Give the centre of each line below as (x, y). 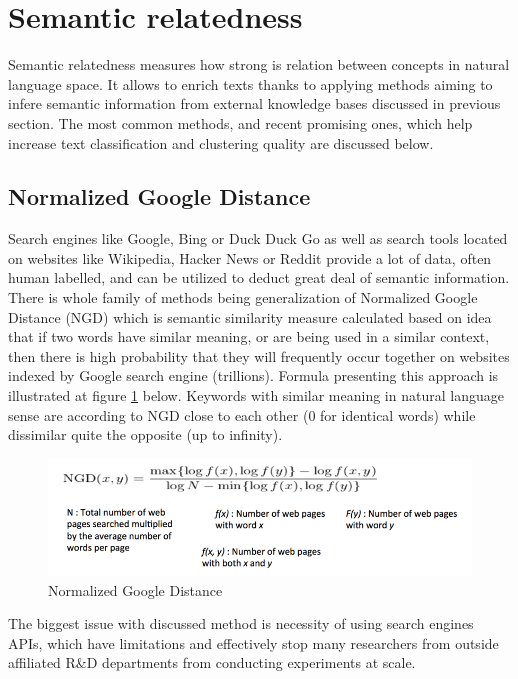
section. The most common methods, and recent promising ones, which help (240, 122)
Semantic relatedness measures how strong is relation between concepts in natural (259, 64)
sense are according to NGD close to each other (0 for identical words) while (242, 414)
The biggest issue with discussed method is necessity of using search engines (241, 623)
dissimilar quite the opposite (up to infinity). (145, 434)
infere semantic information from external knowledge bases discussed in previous (254, 103)
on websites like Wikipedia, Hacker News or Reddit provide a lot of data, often (250, 257)
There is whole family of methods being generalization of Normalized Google (243, 297)
